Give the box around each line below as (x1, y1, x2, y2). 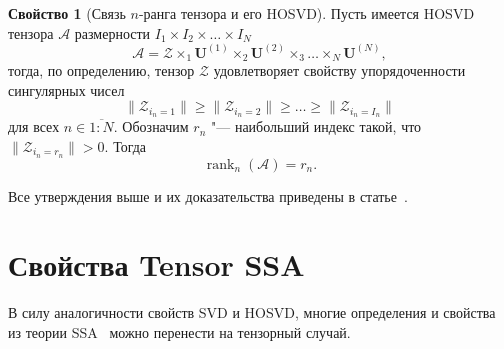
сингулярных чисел (8, 79, 125, 100)
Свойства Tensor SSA (8, 244, 305, 285)
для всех (8, 116, 60, 137)
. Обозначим (113, 116, 189, 137)
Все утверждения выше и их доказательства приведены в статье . (8, 185, 408, 206)
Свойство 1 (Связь (8, 3, 126, 23)
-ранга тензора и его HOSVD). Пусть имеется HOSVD (138, 3, 475, 23)
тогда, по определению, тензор (8, 60, 195, 81)
